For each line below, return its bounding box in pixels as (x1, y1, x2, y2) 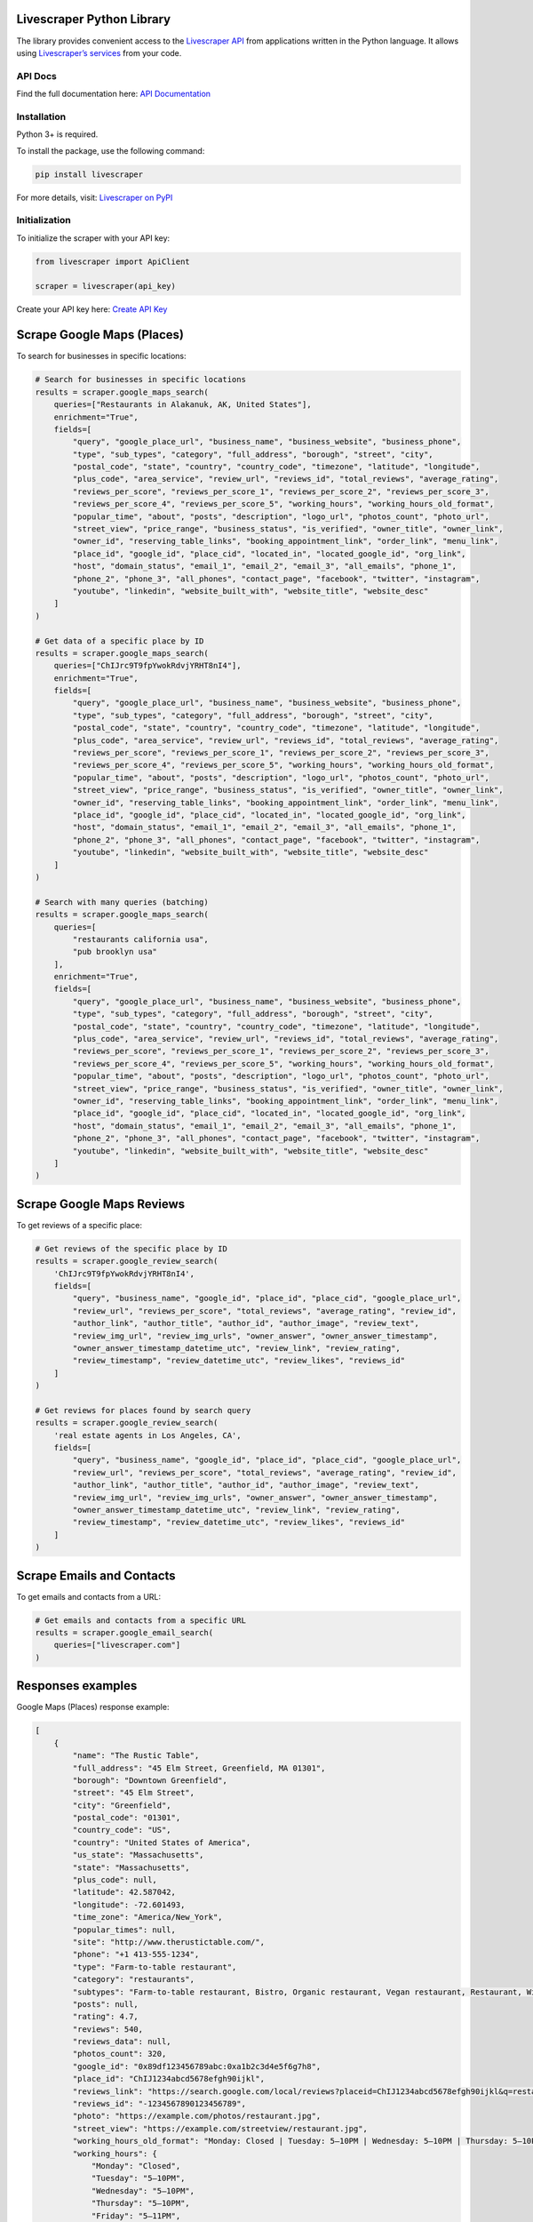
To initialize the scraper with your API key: (16, 232, 171, 244)
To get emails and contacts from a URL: (16, 1591, 162, 1602)
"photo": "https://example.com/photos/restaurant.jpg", (72, 2111, 322, 2122)
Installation (16, 110, 67, 123)
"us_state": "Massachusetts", (72, 1850, 204, 1860)
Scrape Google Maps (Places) (16, 327, 184, 342)
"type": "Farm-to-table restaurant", (72, 1962, 237, 1972)
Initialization (16, 214, 71, 227)
